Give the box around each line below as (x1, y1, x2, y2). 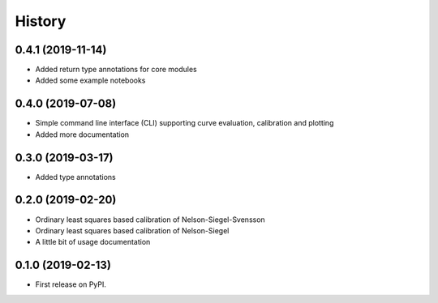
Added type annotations (35, 172, 117, 181)
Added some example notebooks (35, 75, 146, 85)
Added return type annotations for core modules (35, 65, 198, 75)
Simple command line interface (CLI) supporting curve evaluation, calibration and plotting (35, 118, 334, 128)
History (15, 12, 67, 30)
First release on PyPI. (35, 280, 107, 289)
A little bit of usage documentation (35, 237, 151, 247)
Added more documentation (35, 130, 130, 139)
